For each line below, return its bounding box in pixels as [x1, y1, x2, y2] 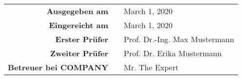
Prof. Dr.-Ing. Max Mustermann [124, 33, 234, 45]
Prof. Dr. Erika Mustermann [124, 47, 222, 59]
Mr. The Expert [124, 62, 179, 73]
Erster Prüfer [55, 33, 109, 45]
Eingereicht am [49, 19, 109, 31]
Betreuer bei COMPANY [8, 62, 109, 73]
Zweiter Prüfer [50, 47, 109, 59]
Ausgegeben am [46, 5, 109, 16]
